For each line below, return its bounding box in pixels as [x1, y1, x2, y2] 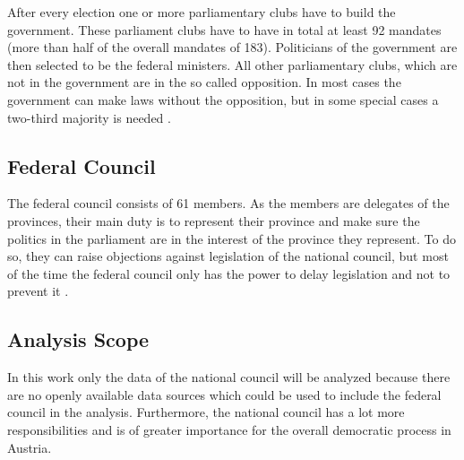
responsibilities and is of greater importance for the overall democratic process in [7, 420, 451, 438]
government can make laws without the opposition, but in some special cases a [7, 90, 439, 108]
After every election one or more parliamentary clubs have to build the [7, 3, 396, 21]
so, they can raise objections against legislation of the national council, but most [7, 247, 449, 265]
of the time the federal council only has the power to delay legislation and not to [7, 264, 451, 282]
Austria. [7, 438, 52, 456]
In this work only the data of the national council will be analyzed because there [7, 368, 451, 386]
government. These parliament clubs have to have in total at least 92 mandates [7, 20, 442, 39]
